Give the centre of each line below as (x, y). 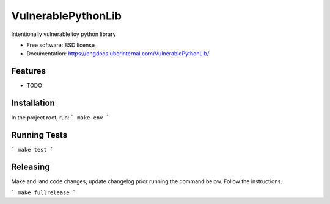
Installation (33, 103)
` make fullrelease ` (44, 193)
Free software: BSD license (61, 45)
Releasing (31, 167)
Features (28, 71)
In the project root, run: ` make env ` (61, 118)
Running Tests (39, 135)
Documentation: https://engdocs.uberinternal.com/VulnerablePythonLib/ (118, 54)
